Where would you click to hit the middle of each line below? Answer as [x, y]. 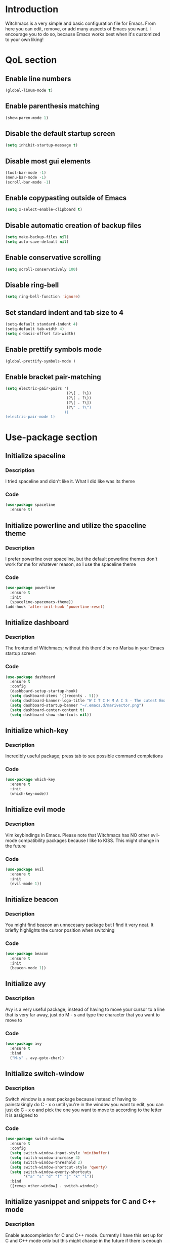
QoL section [31, 60]
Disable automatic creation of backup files [73, 225]
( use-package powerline [30, 588]
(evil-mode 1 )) [26, 884]
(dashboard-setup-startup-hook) [44, 691]
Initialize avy [26, 984]
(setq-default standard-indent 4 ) [42, 324]
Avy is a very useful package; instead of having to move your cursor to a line [85, 1009]
